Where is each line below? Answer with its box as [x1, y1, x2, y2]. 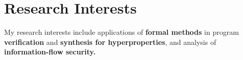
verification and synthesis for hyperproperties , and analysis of [4, 36, 216, 47]
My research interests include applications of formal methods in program [4, 27, 239, 37]
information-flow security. [4, 46, 96, 57]
